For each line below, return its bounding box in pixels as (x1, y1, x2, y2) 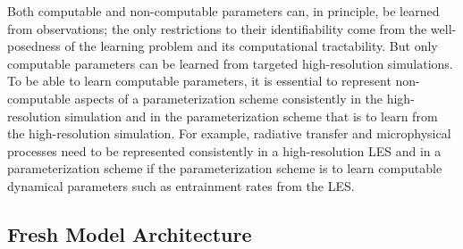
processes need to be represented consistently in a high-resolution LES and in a (7, 141, 442, 160)
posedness (7, 37, 61, 55)
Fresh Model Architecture (7, 220, 252, 247)
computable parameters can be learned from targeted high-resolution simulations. (7, 54, 453, 72)
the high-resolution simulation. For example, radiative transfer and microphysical (7, 124, 451, 143)
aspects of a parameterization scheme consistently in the (74, 88, 383, 107)
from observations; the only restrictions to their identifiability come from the (7, 19, 427, 37)
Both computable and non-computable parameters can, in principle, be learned (7, 2, 440, 20)
